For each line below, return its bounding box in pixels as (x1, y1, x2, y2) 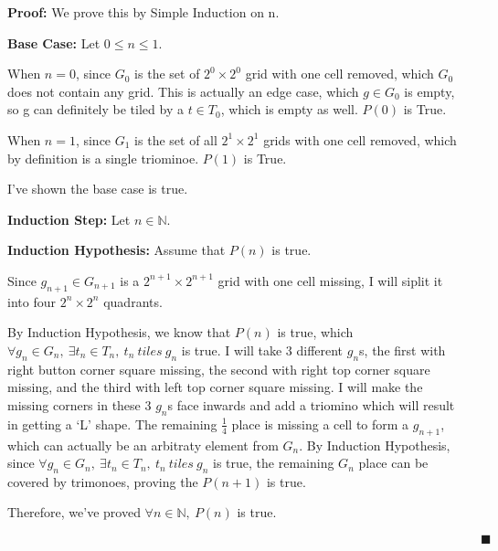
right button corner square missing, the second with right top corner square (7, 359, 430, 378)
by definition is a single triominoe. (7, 148, 199, 167)
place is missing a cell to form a (231, 414, 409, 433)
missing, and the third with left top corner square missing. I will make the (7, 377, 423, 397)
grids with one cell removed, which (263, 130, 457, 149)
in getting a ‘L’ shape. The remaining (7, 414, 217, 433)
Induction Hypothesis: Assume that (7, 240, 226, 260)
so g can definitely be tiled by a (7, 100, 184, 119)
